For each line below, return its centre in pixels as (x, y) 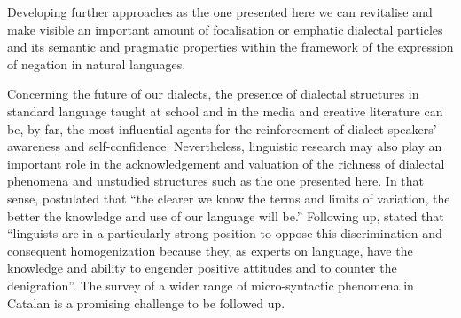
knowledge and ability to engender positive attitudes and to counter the (202, 268)
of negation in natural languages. (97, 64)
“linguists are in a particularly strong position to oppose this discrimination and (225, 233)
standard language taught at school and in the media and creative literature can (225, 111)
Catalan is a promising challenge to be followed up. (146, 302)
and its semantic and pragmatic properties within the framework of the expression (230, 47)
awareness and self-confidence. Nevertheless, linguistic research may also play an (225, 146)
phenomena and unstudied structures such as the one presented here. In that (216, 181)
